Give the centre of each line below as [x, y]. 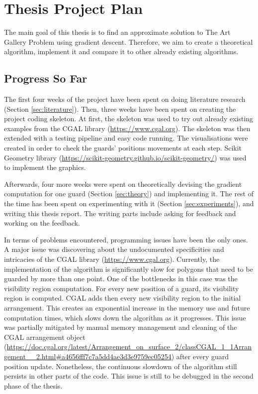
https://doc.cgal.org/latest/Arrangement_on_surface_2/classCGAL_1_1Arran [129, 347]
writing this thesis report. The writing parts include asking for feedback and [120, 213]
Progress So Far [46, 78]
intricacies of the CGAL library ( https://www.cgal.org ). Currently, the [112, 259]
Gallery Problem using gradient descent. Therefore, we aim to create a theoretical [129, 41]
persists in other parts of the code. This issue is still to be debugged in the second [129, 376]
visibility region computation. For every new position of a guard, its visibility [122, 288]
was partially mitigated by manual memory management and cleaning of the [121, 327]
